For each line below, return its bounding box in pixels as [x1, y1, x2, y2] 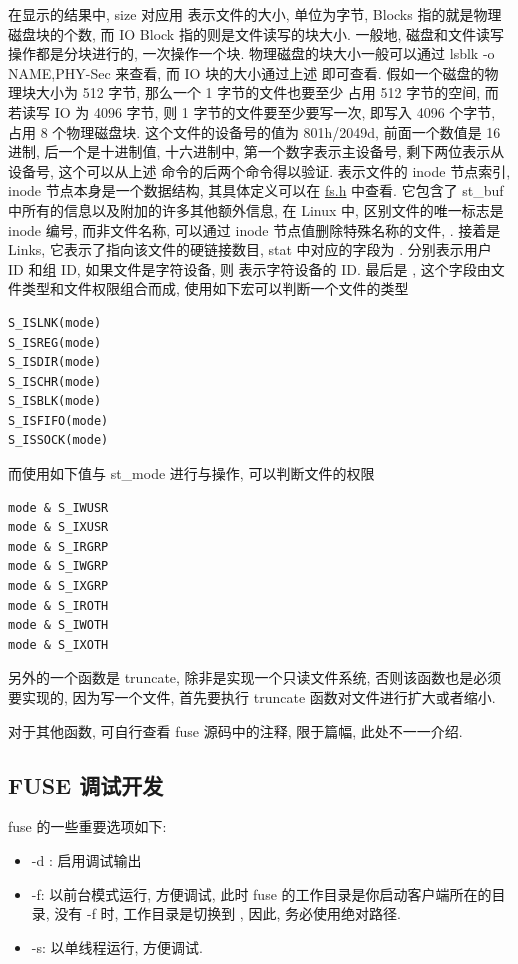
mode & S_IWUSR [8, 500, 109, 515]
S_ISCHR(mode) [8, 374, 102, 389]
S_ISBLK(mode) [8, 394, 102, 409]
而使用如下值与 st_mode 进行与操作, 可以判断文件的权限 [8, 463, 375, 484]
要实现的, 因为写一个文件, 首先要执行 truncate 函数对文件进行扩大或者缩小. [8, 687, 496, 707]
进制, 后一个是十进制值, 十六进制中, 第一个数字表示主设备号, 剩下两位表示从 [8, 141, 505, 162]
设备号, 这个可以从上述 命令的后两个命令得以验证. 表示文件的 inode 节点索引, [8, 160, 511, 181]
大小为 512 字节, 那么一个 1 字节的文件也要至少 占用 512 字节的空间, [35, 82, 481, 103]
